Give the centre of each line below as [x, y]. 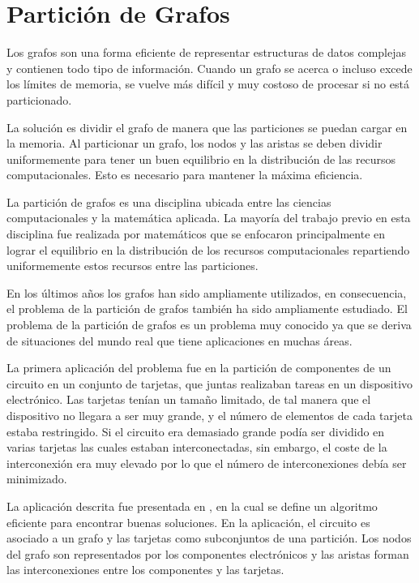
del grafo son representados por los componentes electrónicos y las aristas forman [208, 553]
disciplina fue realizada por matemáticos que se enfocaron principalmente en [196, 234]
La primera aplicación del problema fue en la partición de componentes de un [199, 368]
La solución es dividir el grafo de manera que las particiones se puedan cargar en [207, 127]
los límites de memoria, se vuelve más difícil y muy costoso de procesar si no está [208, 84]
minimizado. [37, 479]
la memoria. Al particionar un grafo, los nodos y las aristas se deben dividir [195, 143]
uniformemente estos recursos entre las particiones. [133, 266]
